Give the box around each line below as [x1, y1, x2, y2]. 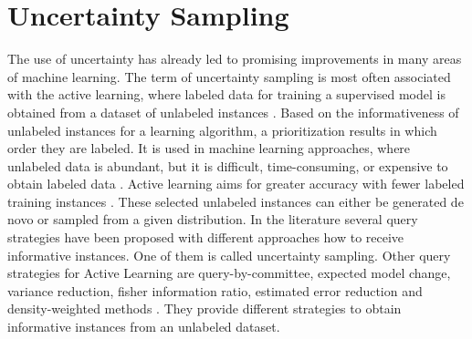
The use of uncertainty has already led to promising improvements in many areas [7, 49, 462, 68]
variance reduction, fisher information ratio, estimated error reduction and [7, 281, 423, 300]
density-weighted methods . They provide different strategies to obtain [7, 299, 402, 318]
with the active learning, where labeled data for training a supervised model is [7, 85, 446, 104]
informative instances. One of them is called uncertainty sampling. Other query [7, 245, 451, 264]
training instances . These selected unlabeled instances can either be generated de [7, 191, 464, 211]
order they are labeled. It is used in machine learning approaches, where [7, 139, 411, 158]
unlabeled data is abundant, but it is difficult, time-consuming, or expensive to [7, 156, 448, 175]
